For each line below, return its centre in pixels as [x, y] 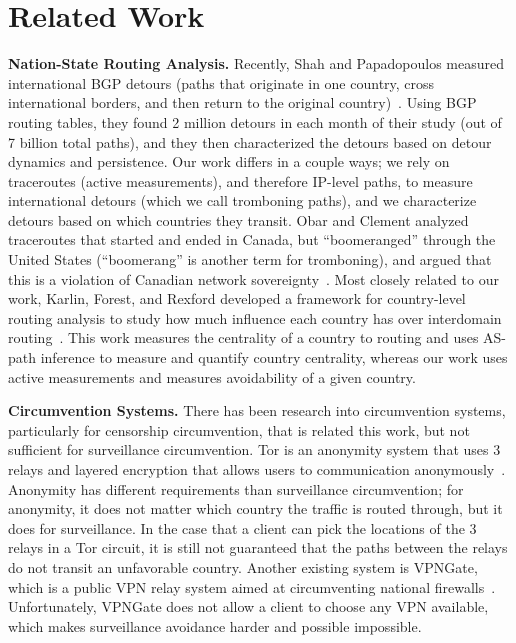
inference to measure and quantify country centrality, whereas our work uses [274, 357]
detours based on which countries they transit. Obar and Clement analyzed [238, 219]
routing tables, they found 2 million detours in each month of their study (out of [255, 121]
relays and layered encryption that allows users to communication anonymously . [257, 469]
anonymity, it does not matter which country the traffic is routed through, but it [255, 508]
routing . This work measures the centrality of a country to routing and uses [243, 337]
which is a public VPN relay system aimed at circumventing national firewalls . [252, 586]
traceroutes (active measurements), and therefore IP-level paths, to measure [240, 180]
